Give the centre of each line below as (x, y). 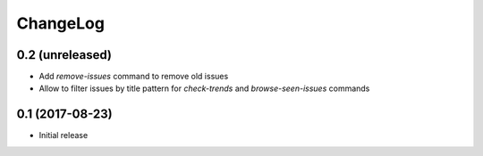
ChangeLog (60, 23)
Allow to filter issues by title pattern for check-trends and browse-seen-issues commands (204, 88)
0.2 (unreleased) (64, 55)
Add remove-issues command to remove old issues (134, 77)
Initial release (64, 135)
